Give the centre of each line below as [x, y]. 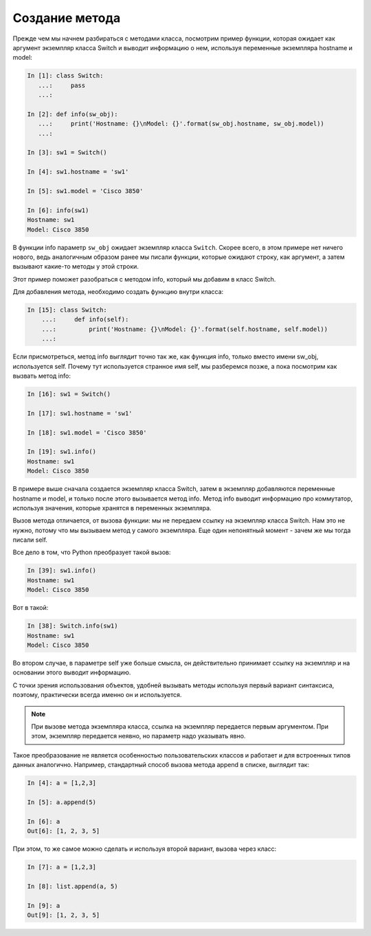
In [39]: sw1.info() [61, 571]
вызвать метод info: [42, 376]
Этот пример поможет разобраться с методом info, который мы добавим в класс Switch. [144, 279]
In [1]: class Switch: [65, 76]
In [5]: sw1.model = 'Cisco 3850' [85, 191]
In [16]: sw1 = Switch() [69, 394]
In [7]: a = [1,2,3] [61, 867]
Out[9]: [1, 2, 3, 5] [64, 915]
